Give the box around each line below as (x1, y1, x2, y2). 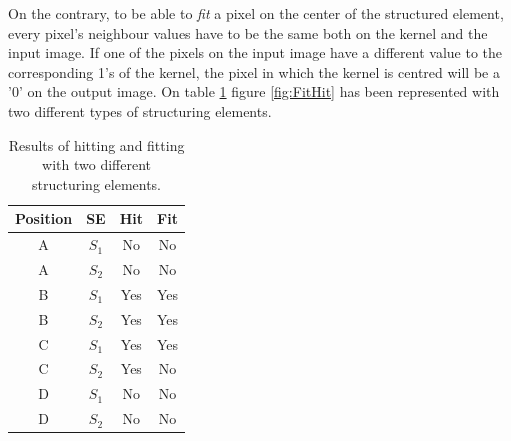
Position (15, 208, 73, 229)
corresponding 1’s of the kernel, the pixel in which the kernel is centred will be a (8, 61, 500, 82)
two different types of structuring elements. (8, 100, 272, 121)
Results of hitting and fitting (8, 134, 185, 155)
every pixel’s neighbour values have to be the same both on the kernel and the (8, 22, 488, 43)
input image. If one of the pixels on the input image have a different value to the (8, 42, 502, 63)
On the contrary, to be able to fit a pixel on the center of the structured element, (8, 3, 504, 23)
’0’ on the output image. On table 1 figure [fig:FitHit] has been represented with (8, 81, 500, 102)
